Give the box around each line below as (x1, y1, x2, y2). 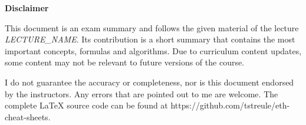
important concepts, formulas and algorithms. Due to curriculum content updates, (5, 44, 302, 57)
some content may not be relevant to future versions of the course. (5, 56, 245, 68)
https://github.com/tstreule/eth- (170, 99, 290, 111)
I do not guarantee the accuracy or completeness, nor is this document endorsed (5, 75, 294, 88)
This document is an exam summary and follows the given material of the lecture (5, 21, 299, 34)
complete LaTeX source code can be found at (5, 99, 168, 111)
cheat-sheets (5, 110, 48, 123)
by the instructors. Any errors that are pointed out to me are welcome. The (5, 87, 278, 100)
